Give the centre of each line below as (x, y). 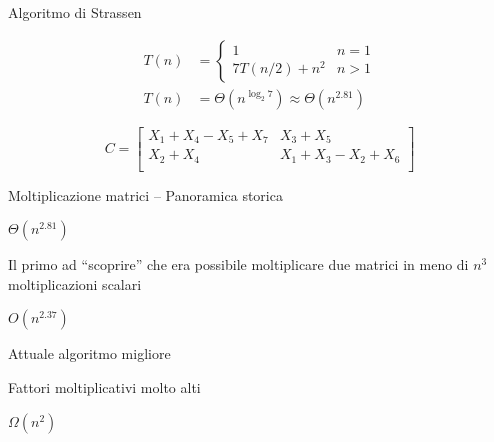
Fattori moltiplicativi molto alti (104, 387)
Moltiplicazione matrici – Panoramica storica (145, 194)
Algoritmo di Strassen (75, 12)
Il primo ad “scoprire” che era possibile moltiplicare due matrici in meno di (238, 264)
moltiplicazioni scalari (75, 283)
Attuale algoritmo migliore (89, 353)
